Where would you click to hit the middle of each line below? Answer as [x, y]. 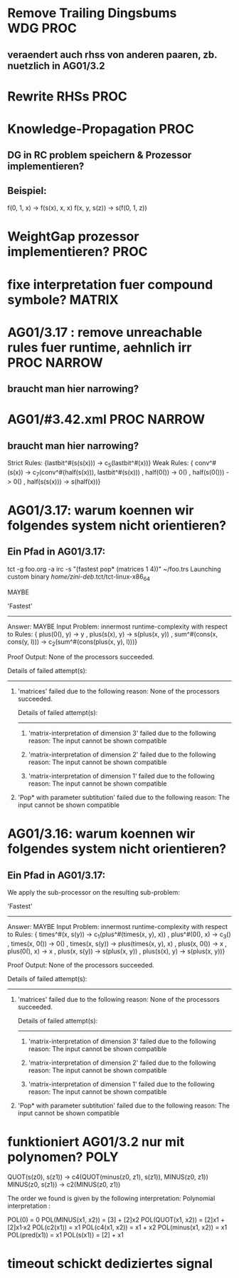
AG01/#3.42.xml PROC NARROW [106, 420]
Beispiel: [27, 191]
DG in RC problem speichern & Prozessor [100, 155]
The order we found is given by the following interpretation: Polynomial [111, 1198]
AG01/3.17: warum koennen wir [101, 510]
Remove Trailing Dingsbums [92, 13]
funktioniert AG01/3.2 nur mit [96, 1142]
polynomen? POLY [63, 1157]
